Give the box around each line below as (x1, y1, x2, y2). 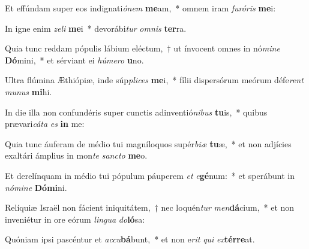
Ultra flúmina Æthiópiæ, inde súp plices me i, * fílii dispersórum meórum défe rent (5, 74, 304, 86)
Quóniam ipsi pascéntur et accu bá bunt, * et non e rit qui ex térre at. (5, 233, 255, 245)
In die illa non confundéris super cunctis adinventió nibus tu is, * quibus (5, 105, 268, 118)
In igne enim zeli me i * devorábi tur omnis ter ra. (5, 22, 187, 34)
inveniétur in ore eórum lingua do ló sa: (5, 212, 145, 225)
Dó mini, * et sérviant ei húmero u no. (5, 53, 144, 66)
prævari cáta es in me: (5, 117, 85, 130)
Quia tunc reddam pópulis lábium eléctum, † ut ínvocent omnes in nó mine (5, 42, 280, 54)
